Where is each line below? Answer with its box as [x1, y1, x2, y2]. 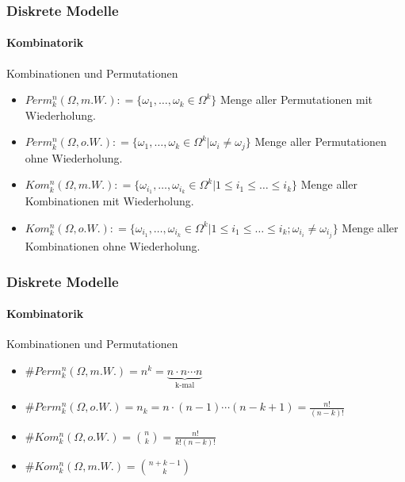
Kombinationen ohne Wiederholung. [25, 238, 201, 254]
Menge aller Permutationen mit [220, 91, 373, 108]
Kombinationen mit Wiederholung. [25, 193, 194, 209]
